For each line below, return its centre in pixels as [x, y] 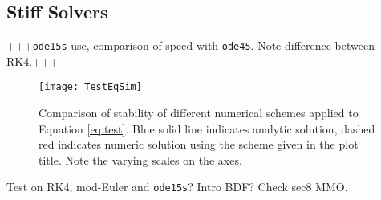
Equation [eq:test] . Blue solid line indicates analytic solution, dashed [207, 128]
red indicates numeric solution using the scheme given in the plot [199, 144]
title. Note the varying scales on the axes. [140, 159]
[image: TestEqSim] [90, 87]
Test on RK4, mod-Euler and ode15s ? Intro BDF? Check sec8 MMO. [177, 187]
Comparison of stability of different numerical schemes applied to [199, 113]
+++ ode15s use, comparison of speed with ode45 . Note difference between [190, 45]
